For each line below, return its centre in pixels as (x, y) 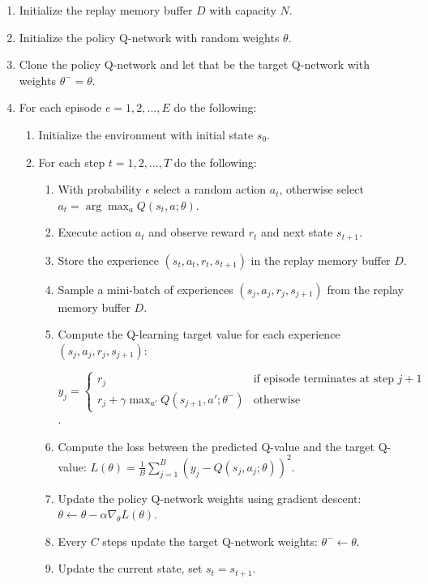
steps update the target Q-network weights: (210, 541)
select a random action (210, 189)
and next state (297, 232)
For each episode (60, 107)
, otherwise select (321, 189)
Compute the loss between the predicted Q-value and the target (216, 446)
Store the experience (108, 260)
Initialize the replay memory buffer (106, 10)
